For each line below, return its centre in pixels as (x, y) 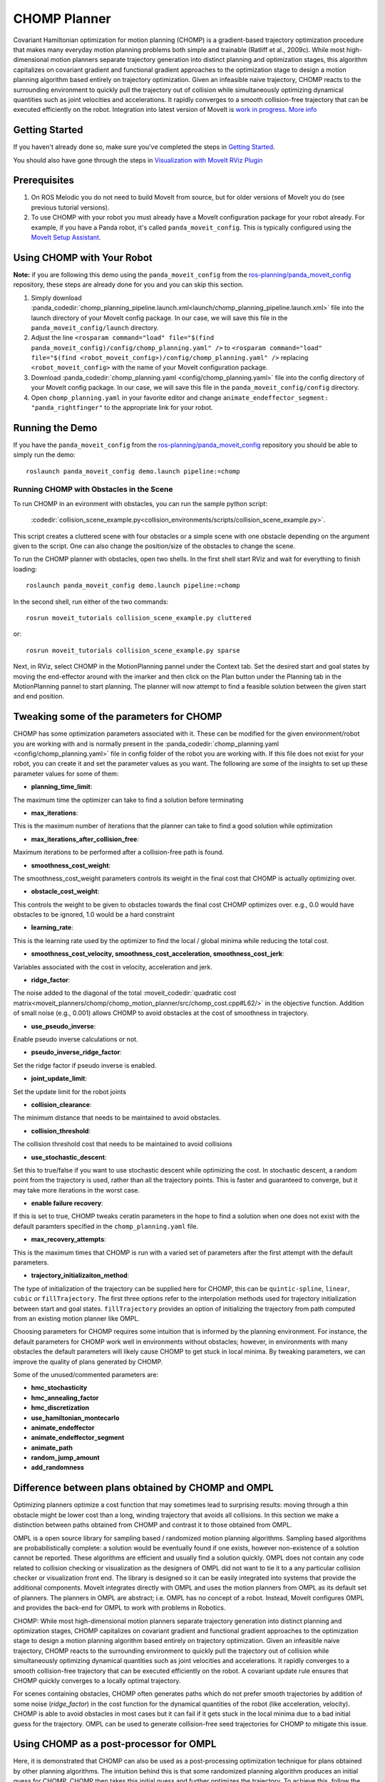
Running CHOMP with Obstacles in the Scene (93, 490)
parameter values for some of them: (66, 773)
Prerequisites (43, 181)
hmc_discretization (60, 1408)
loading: (25, 569)
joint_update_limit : (59, 1078)
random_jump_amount (65, 1458)
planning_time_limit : (62, 787)
